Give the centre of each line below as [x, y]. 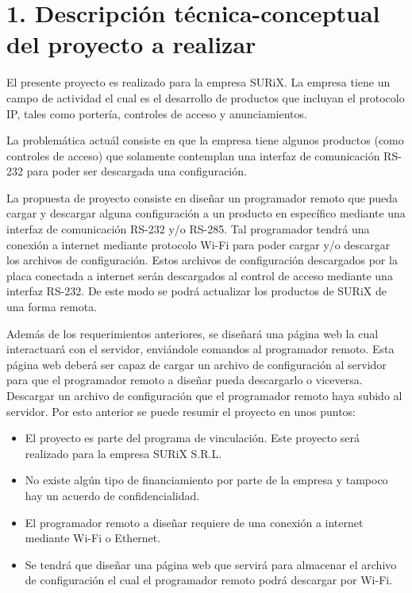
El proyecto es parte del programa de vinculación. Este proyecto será [193, 438]
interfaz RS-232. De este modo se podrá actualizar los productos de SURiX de [196, 291]
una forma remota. [52, 307]
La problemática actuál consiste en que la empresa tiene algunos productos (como [205, 140]
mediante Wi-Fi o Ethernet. [93, 538]
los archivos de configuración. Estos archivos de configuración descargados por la [202, 260]
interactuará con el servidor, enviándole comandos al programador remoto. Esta [200, 349]
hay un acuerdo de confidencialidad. [112, 495]
